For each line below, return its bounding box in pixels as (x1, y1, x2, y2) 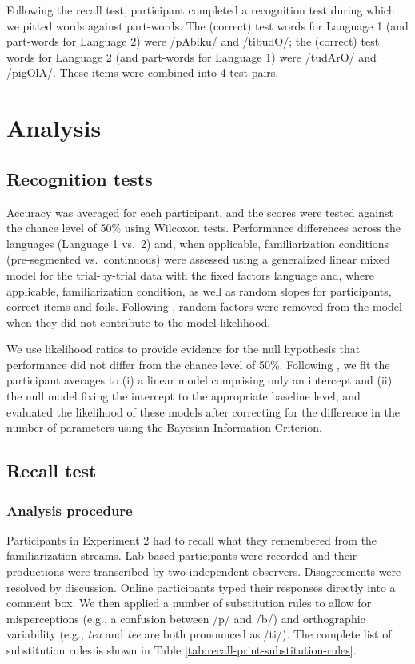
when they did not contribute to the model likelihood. (6, 313, 271, 330)
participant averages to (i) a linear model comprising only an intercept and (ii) (6, 372, 393, 388)
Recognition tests (6, 166, 153, 191)
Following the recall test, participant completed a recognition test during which (6, 2, 395, 18)
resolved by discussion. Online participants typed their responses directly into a (6, 578, 396, 595)
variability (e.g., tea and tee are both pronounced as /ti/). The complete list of (6, 626, 392, 642)
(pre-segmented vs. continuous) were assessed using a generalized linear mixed (6, 251, 390, 268)
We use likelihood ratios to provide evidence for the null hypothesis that (6, 340, 361, 357)
